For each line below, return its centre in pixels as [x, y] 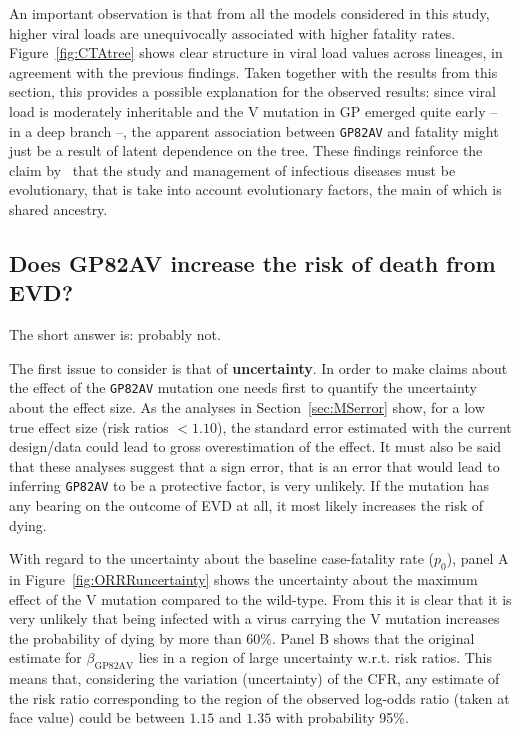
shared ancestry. [58, 209]
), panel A [477, 558]
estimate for [45, 657]
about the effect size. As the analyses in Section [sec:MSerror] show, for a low [247, 407]
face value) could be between [97, 717]
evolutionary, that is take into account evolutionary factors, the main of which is [255, 189]
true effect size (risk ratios [89, 426]
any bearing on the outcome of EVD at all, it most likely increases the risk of [246, 505]
